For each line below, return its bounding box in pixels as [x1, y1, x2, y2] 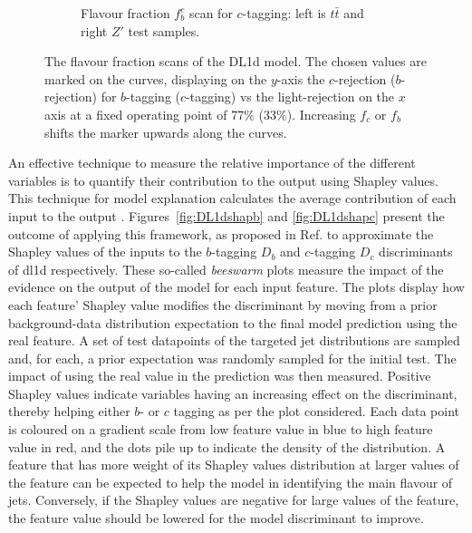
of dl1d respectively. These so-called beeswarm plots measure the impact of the [8, 259, 444, 278]
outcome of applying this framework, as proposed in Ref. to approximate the [8, 224, 434, 243]
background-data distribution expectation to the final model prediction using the [8, 313, 458, 332]
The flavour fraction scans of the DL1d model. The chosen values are [44, 52, 427, 71]
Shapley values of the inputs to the [8, 242, 202, 261]
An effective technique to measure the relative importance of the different [8, 153, 416, 172]
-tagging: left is [242, 4, 326, 22]
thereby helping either [8, 402, 130, 421]
